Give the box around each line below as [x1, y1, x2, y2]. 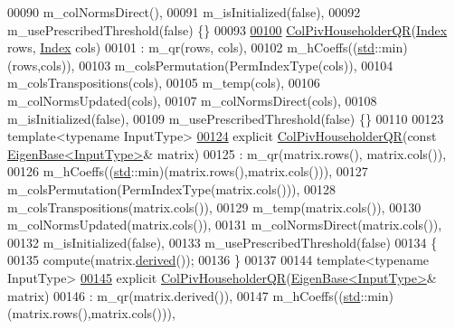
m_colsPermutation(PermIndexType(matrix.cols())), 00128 [7, 179, 337, 198]
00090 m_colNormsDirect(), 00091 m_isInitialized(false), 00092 [7, 3, 361, 21]
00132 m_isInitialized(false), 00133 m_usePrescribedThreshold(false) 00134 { [7, 232, 438, 251]
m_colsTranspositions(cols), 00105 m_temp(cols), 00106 [7, 73, 320, 92]
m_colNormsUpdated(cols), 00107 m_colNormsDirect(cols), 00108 [7, 90, 377, 109]
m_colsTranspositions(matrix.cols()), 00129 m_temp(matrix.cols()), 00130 [7, 197, 422, 216]
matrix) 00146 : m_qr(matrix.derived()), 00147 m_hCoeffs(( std [7, 286, 361, 305]
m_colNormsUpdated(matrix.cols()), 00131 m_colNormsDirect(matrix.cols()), [7, 215, 442, 234]
